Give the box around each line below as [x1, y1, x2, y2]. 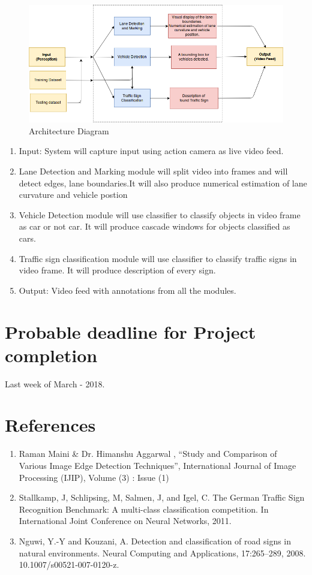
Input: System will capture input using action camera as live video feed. [19, 144, 284, 157]
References [5, 413, 96, 437]
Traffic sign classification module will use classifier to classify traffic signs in [19, 252, 297, 264]
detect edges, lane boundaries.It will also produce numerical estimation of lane [19, 176, 307, 189]
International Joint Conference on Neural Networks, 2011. [19, 514, 232, 527]
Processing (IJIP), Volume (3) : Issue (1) [19, 471, 169, 483]
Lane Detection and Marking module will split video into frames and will [19, 164, 288, 177]
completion [5, 342, 98, 367]
